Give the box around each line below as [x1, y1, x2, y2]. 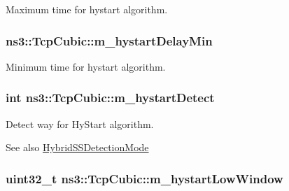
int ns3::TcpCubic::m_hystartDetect [6, 89, 215, 106]
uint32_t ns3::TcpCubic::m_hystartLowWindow [6, 169, 283, 187]
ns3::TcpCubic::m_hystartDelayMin [6, 31, 213, 49]
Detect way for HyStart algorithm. [6, 116, 154, 131]
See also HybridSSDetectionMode [6, 140, 149, 155]
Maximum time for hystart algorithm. [6, 2, 168, 16]
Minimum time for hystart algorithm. [6, 59, 166, 73]
